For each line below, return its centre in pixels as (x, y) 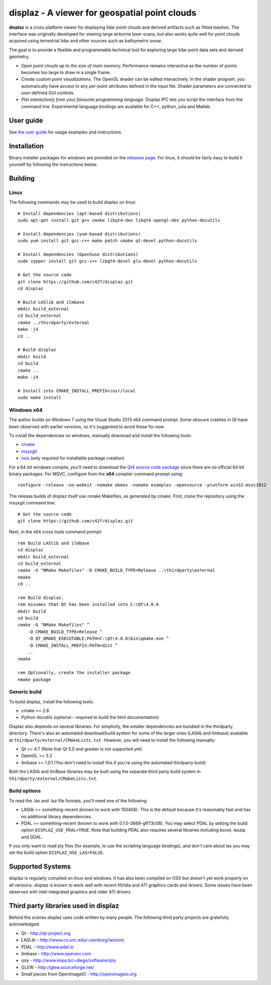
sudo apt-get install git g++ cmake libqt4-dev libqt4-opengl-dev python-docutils (119, 220)
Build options (25, 791)
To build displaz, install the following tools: (52, 701)
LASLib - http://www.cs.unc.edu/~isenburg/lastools (73, 940)
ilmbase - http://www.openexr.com (56, 954)
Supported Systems (40, 867)
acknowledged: (24, 924)
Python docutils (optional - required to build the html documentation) (90, 717)
